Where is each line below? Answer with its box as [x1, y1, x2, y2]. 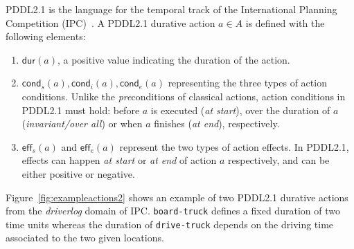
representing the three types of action [168, 75, 327, 90]
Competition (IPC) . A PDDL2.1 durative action [6, 15, 215, 30]
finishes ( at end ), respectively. [154, 116, 280, 131]
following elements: [6, 29, 86, 44]
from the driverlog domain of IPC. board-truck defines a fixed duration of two [6, 203, 340, 218]
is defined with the [245, 15, 325, 30]
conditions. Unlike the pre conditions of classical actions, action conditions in [21, 89, 346, 103]
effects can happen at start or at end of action [21, 153, 217, 167]
